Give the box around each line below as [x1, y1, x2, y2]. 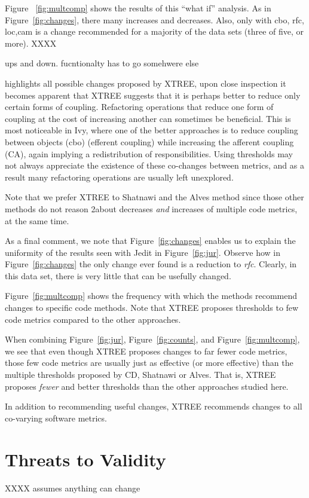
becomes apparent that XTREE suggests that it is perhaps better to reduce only [5, 88, 301, 101]
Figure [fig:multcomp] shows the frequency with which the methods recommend [5, 289, 297, 302]
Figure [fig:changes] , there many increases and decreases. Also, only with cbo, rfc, [5, 13, 304, 26]
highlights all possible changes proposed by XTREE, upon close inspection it [5, 77, 286, 89]
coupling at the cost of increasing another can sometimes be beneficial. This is [5, 112, 291, 124]
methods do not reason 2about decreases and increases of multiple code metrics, [5, 202, 298, 215]
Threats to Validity [5, 447, 166, 471]
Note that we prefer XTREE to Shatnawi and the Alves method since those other [5, 191, 304, 203]
